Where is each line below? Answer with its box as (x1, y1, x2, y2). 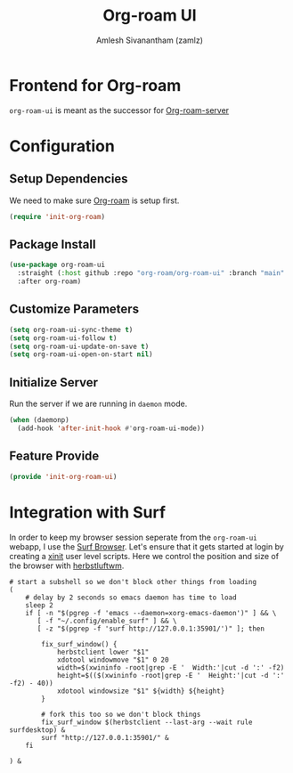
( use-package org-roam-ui (9, 260, 105, 270)
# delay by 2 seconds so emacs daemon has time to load (25, 593, 238, 602)
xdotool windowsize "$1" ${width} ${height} (56, 687, 225, 696)
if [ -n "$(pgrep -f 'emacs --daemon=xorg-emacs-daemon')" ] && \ (25, 608, 277, 617)
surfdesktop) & (9, 725, 66, 735)
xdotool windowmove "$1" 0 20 (56, 655, 169, 664)
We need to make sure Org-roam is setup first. (9, 195, 180, 206)
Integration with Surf (9, 502, 167, 522)
